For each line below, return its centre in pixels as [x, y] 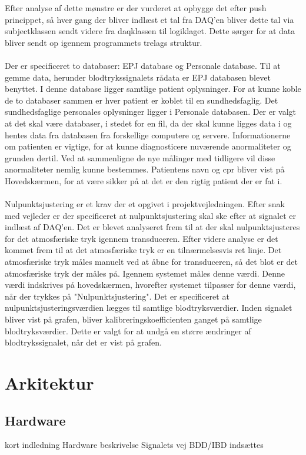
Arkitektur [49, 383]
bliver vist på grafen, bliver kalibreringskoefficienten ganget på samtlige [133, 319]
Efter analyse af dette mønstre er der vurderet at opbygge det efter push [136, 8]
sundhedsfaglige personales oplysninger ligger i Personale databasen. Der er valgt [151, 112]
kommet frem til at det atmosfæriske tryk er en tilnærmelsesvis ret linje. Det [143, 250]
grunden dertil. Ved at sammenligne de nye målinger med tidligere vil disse [140, 157]
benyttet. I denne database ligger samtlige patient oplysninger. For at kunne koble [153, 89]
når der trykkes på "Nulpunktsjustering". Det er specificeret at [117, 296]
